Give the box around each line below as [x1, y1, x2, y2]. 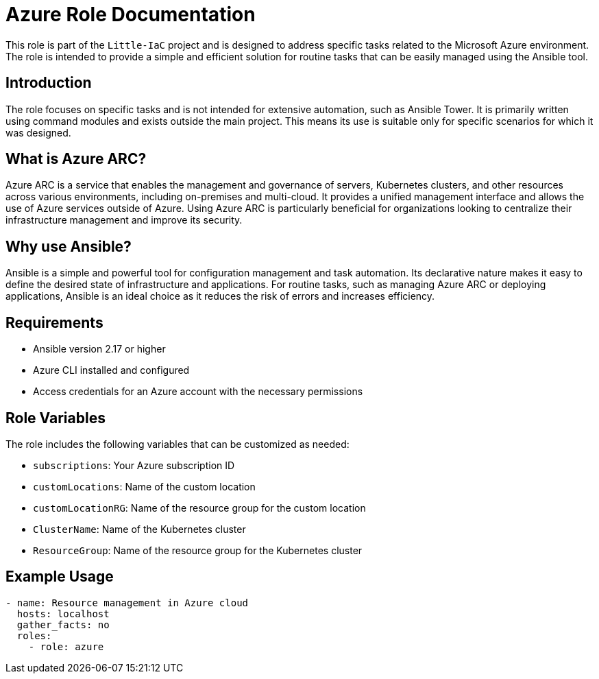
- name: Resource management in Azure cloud [5, 597, 249, 608]
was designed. [5, 126, 71, 139]
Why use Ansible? [5, 237, 132, 255]
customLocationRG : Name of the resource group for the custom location [33, 501, 366, 514]
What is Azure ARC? [5, 150, 147, 168]
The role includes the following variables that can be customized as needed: [5, 438, 350, 450]
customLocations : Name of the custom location [33, 480, 256, 492]
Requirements [5, 313, 103, 331]
